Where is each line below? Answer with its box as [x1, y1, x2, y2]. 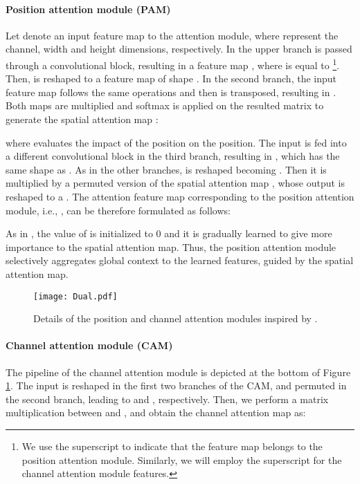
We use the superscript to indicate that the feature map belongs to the [21, 438, 323, 453]
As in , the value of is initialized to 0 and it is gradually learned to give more [6, 226, 332, 241]
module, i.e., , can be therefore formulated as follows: [6, 203, 231, 217]
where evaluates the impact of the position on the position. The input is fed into [6, 135, 347, 149]
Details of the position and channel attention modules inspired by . [33, 311, 318, 326]
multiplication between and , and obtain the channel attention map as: [6, 405, 306, 420]
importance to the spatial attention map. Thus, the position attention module [6, 239, 336, 254]
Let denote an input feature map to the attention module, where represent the [6, 28, 339, 42]
